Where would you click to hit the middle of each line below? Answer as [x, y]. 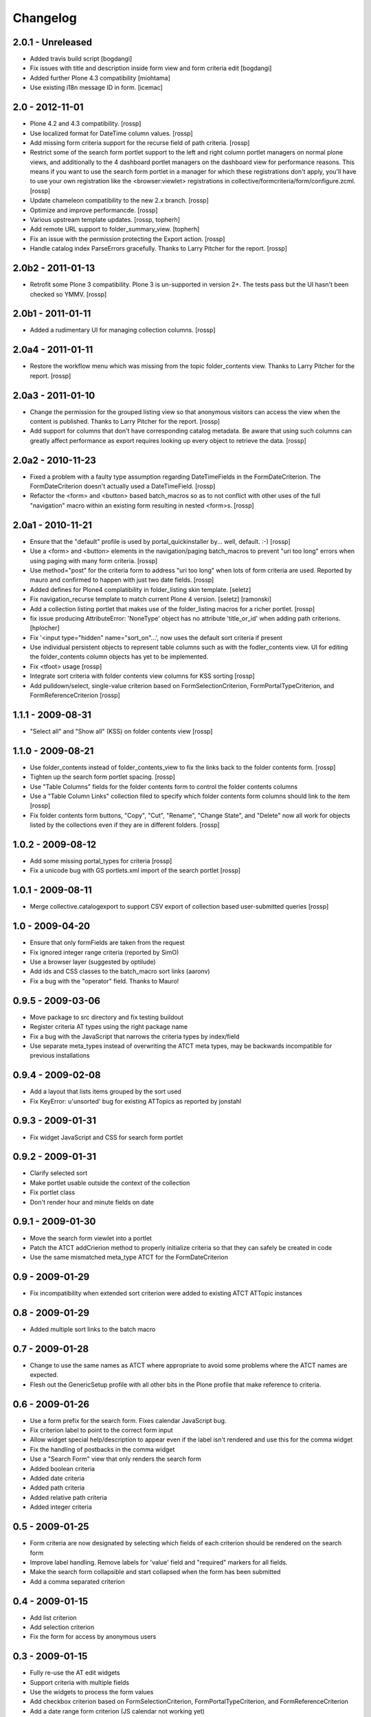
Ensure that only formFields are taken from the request [107, 943]
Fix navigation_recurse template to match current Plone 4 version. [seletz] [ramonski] [150, 599]
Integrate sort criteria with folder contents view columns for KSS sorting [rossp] [143, 676]
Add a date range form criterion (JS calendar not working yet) [117, 1711]
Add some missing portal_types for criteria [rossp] [101, 861]
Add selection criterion [62, 1627]
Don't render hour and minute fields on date [92, 1202]
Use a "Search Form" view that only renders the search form [116, 1459]
